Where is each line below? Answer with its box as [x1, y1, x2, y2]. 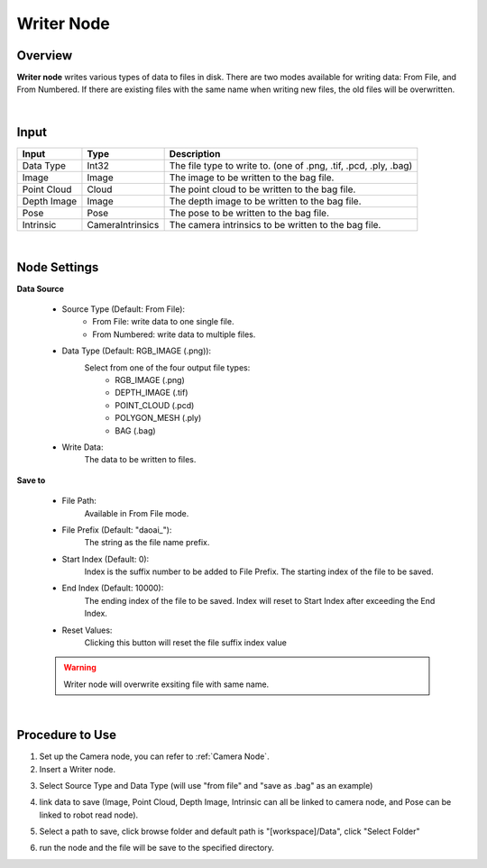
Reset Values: [61, 625, 113, 635]
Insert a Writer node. [39, 763, 116, 774]
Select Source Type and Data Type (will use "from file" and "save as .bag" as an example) [39, 780, 373, 790]
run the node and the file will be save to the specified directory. [39, 843, 274, 854]
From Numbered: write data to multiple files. [92, 329, 256, 340]
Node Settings [16, 260, 99, 275]
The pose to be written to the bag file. [169, 206, 329, 219]
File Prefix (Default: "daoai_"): [61, 524, 172, 535]
